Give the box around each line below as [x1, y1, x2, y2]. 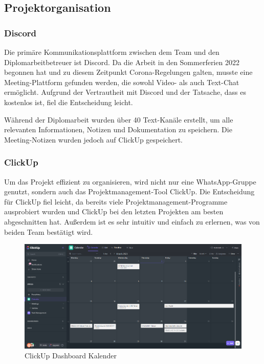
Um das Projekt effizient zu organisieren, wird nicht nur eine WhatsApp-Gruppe [4, 176, 256, 187]
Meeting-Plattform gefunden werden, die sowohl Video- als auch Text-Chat [4, 76, 239, 87]
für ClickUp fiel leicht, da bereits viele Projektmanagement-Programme [4, 196, 228, 207]
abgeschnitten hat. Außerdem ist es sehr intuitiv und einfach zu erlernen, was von [4, 216, 260, 227]
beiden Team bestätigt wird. [4, 226, 93, 237]
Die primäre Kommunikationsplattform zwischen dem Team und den [4, 47, 219, 57]
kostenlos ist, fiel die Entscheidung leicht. [4, 96, 133, 107]
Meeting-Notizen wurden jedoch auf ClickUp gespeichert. [4, 134, 183, 145]
